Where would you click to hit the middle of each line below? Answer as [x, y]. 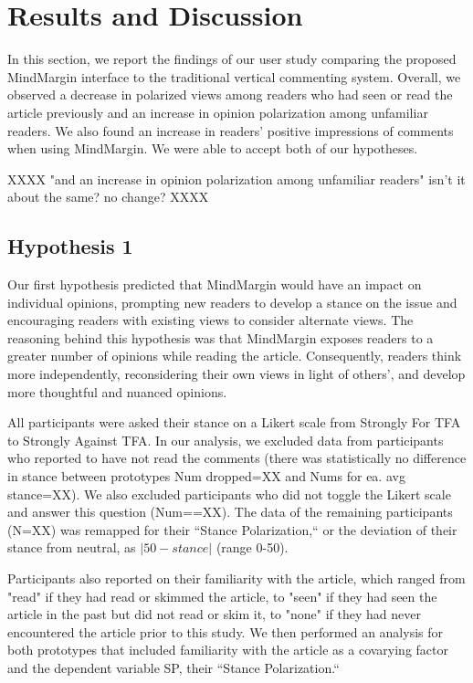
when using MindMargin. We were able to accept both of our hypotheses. [213, 148]
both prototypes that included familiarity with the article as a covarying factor [228, 650]
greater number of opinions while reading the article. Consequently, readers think [235, 356]
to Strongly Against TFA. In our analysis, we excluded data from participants [226, 440]
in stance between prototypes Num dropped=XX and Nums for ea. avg [206, 476]
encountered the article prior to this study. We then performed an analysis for [226, 631]
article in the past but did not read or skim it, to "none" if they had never [214, 614]
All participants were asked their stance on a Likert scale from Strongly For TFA [234, 422]
